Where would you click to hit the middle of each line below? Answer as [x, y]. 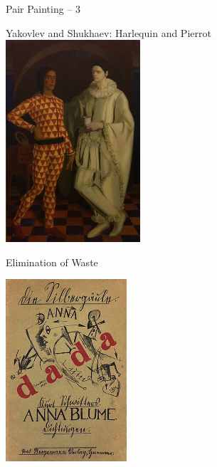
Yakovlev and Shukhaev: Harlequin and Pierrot [108, 32]
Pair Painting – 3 [43, 9]
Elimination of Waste [52, 262]
